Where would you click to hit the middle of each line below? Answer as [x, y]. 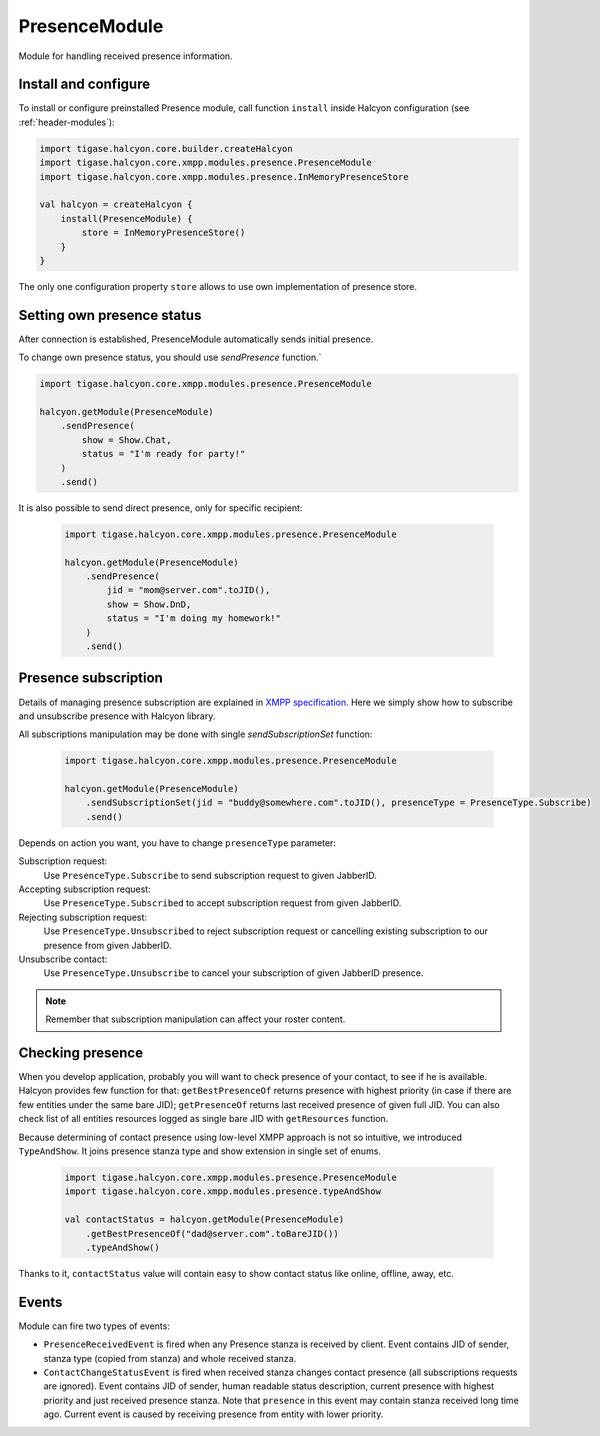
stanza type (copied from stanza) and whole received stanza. [170, 1358]
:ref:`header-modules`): [66, 122]
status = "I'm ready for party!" [163, 454]
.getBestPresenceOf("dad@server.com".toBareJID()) [212, 1233]
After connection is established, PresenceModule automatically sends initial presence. [196, 339]
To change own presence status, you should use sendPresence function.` [170, 357]
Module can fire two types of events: [94, 1326]
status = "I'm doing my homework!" [194, 618]
